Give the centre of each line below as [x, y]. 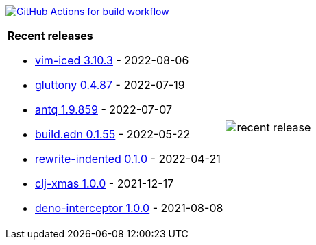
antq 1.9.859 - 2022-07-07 [104, 109]
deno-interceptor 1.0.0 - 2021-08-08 [129, 208]
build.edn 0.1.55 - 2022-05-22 [113, 134]
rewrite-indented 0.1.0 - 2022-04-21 [128, 159]
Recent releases [50, 36]
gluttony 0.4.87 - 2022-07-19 [110, 85]
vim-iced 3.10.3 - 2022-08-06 [112, 60]
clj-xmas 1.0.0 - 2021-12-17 [105, 183]
